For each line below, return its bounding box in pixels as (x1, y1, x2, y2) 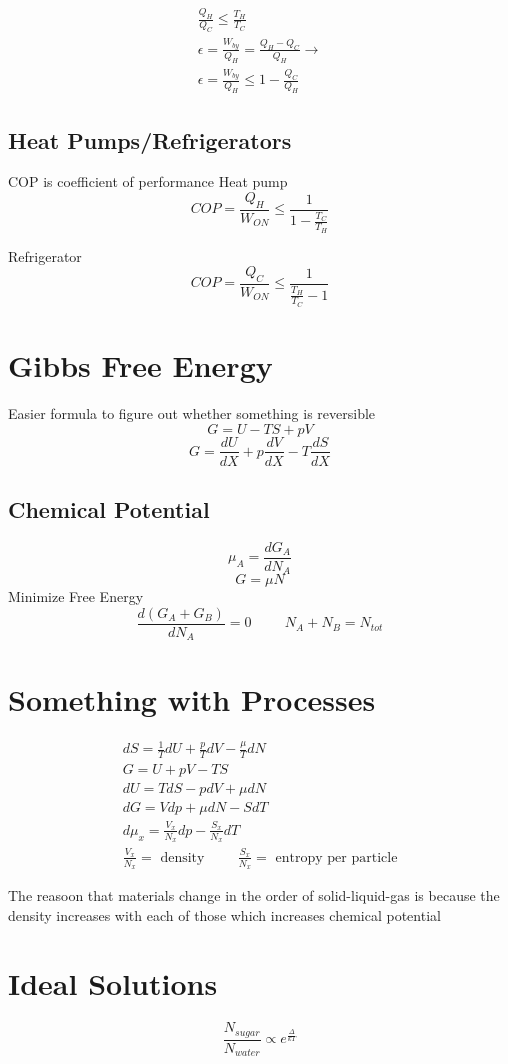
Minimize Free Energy (8, 586, 144, 607)
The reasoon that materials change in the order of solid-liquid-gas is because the (8, 884, 500, 905)
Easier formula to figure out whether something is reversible (8, 402, 376, 423)
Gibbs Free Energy (8, 344, 273, 385)
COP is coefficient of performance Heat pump (8, 171, 288, 192)
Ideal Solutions (8, 963, 218, 1004)
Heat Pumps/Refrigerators (8, 124, 292, 155)
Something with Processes (8, 678, 376, 719)
